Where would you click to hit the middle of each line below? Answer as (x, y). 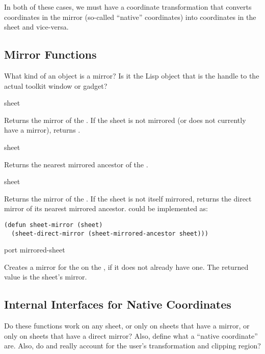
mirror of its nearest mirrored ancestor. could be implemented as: (106, 208)
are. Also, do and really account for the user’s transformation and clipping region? (132, 346)
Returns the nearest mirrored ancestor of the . (76, 164)
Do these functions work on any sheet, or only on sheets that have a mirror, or (127, 326)
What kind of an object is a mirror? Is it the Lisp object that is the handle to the (132, 75)
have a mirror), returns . (42, 130)
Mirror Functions (50, 54)
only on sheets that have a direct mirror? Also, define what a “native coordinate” (131, 335)
